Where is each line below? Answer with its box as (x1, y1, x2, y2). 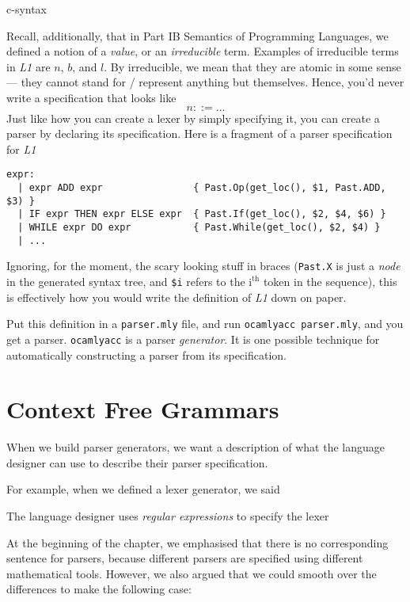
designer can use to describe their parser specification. (6, 454, 268, 471)
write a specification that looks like (6, 89, 177, 105)
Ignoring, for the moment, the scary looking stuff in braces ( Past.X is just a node (6, 257, 401, 274)
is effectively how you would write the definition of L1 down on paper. (6, 288, 347, 305)
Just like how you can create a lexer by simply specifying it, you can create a (6, 109, 380, 126)
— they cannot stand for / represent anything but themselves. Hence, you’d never (6, 74, 404, 90)
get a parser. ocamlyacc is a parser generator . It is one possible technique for (6, 330, 380, 347)
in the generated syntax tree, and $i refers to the (6, 272, 245, 289)
